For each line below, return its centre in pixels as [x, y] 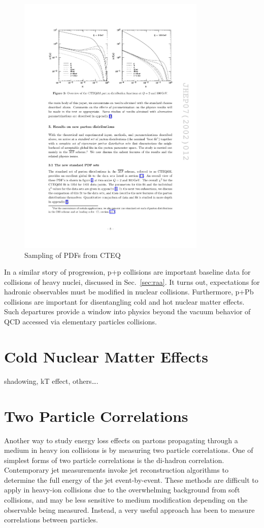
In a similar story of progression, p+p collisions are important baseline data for [127, 272]
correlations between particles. [51, 520]
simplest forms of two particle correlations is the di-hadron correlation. [114, 460]
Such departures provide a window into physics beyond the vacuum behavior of [127, 311]
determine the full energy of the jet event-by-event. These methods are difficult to [131, 480]
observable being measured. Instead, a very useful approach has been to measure [129, 509]
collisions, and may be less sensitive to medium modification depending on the [126, 500]
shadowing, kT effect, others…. [51, 381]
